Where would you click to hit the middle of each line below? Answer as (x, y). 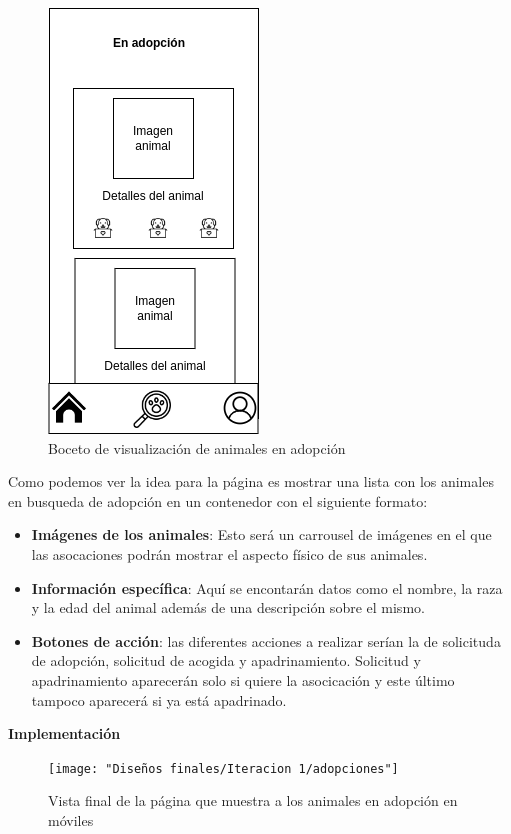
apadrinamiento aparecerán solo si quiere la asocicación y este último (243, 679)
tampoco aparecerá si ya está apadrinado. (159, 699)
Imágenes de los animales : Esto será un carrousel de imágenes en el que (261, 534)
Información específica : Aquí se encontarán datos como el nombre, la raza (267, 587)
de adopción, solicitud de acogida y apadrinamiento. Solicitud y (226, 660)
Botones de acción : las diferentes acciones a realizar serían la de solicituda (266, 640)
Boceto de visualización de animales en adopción (197, 447)
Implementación (64, 733)
